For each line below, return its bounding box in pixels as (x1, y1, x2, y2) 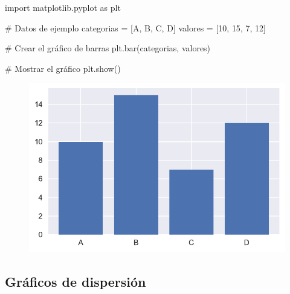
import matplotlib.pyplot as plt (5, 1, 121, 13)
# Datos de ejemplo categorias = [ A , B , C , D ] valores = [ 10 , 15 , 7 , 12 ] (5, 21, 266, 34)
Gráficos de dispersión (5, 272, 146, 290)
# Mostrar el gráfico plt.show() (5, 62, 121, 74)
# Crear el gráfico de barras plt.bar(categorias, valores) (5, 42, 211, 54)
